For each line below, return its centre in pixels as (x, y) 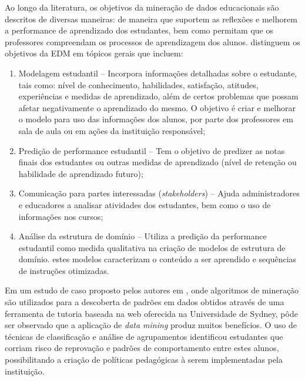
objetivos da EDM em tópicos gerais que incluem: (94, 53)
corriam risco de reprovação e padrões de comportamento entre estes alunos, (142, 348)
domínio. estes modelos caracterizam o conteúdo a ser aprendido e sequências (157, 259)
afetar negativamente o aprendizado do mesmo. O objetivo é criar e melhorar (157, 107)
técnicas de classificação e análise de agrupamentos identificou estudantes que (144, 336)
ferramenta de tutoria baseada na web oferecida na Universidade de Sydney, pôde (151, 313)
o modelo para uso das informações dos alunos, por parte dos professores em (156, 119)
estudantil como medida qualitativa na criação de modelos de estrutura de (152, 247)
